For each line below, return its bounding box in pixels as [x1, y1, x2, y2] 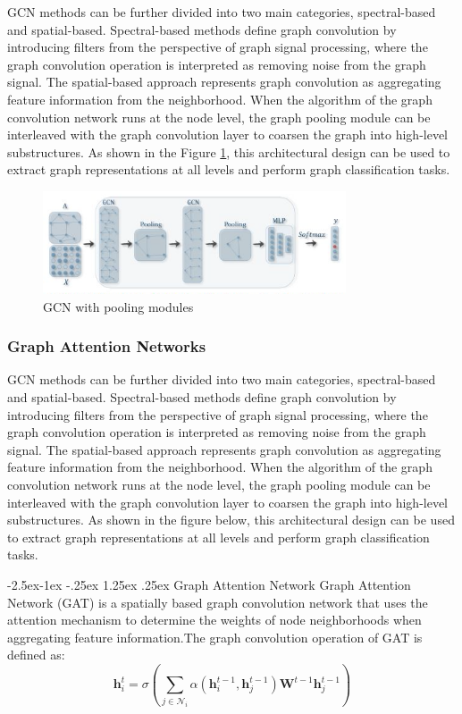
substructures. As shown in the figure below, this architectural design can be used [7, 510, 455, 529]
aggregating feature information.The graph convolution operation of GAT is [7, 627, 423, 646]
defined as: [7, 645, 65, 664]
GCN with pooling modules [43, 297, 194, 315]
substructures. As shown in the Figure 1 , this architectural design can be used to [7, 142, 450, 161]
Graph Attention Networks [7, 335, 206, 357]
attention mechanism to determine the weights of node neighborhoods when [7, 610, 422, 629]
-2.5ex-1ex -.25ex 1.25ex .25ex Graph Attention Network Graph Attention [7, 575, 411, 593]
